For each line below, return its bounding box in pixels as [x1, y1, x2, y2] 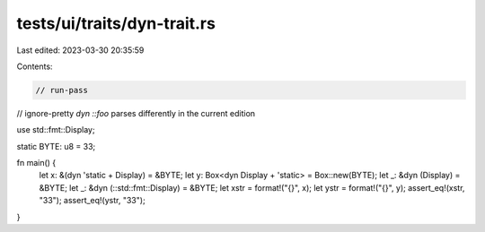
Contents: [16, 61, 53, 72]
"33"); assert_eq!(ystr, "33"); [39, 195, 145, 206]
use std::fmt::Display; [16, 125, 95, 135]
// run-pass [35, 85, 89, 95]
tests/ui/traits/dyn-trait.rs [16, 13, 216, 33]
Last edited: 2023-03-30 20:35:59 [16, 45, 145, 56]
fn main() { [16, 158, 57, 168]
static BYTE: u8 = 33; [16, 141, 96, 151]
